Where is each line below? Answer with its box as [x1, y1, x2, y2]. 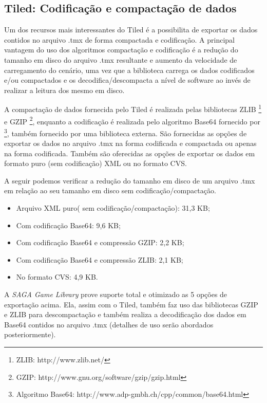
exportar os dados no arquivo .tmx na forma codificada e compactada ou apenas [4, 138, 257, 149]
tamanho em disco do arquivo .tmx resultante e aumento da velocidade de [4, 54, 237, 65]
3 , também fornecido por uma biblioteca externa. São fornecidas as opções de [4, 126, 247, 138]
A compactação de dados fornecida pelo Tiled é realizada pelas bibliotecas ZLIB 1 [4, 102, 262, 115]
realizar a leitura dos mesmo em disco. [4, 84, 125, 95]
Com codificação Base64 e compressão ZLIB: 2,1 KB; [16, 254, 183, 265]
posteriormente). [4, 329, 56, 340]
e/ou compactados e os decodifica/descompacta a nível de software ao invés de [4, 75, 251, 85]
